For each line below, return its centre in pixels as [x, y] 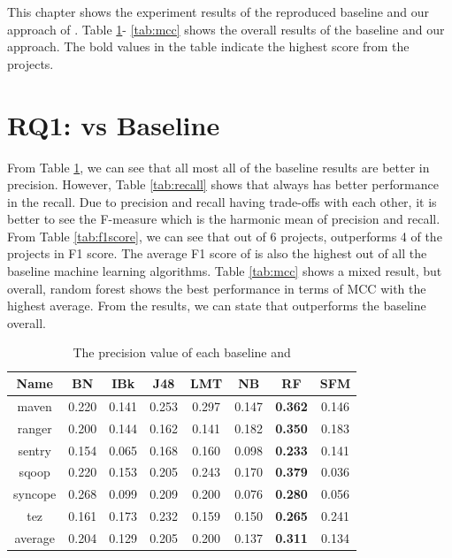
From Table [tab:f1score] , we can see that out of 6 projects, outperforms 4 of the [225, 236]
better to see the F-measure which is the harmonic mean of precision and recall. [224, 219]
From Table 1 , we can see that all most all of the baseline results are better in [218, 167]
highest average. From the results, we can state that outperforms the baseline [217, 306]
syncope [35, 494]
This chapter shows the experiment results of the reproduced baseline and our [218, 11]
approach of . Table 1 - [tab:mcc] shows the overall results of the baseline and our [226, 29]
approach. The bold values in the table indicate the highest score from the [208, 46]
